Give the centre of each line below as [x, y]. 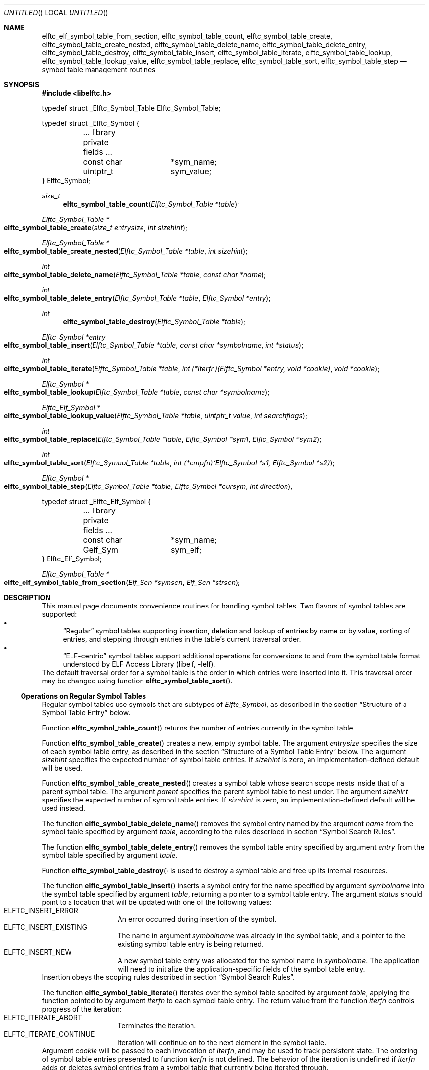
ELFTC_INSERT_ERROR [41, 911]
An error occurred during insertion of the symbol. [197, 919]
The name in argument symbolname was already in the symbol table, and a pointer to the [261, 936]
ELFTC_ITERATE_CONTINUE [49, 1034]
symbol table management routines [99, 69]
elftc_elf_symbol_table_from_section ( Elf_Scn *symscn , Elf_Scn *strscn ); [122, 582]
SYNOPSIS [22, 85]
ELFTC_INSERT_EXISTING [46, 927]
